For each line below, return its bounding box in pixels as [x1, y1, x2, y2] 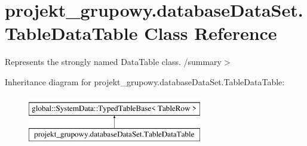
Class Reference [144, 21, 277, 45]
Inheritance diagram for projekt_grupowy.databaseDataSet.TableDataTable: [5, 75, 285, 88]
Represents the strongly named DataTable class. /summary [5, 55, 222, 68]
